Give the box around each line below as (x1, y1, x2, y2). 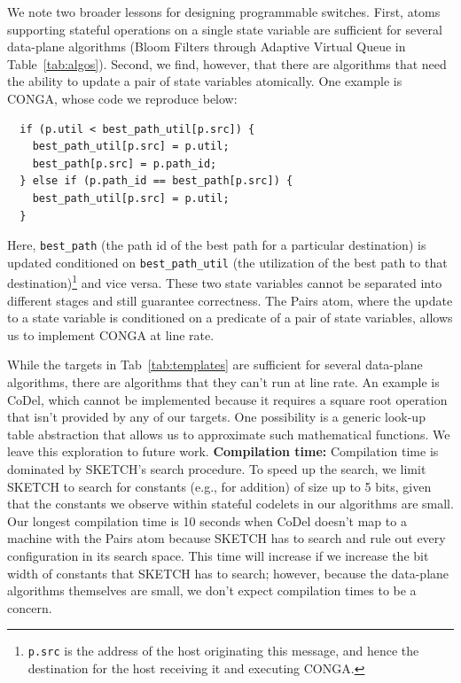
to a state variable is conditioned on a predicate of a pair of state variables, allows (7, 308, 453, 327)
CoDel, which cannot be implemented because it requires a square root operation (7, 390, 448, 408)
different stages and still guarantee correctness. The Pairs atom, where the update (7, 291, 453, 309)
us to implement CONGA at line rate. (7, 325, 215, 344)
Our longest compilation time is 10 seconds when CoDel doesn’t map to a (7, 511, 407, 530)
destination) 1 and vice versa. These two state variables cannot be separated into (7, 271, 442, 292)
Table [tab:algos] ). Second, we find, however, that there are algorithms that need (7, 54, 447, 73)
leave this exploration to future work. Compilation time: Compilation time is (7, 442, 439, 461)
